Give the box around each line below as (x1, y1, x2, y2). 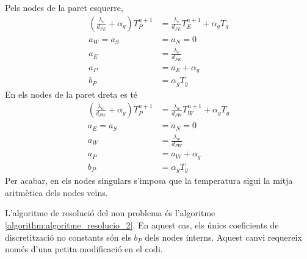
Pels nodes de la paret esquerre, (5, 1, 123, 13)
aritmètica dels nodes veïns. (5, 186, 108, 199)
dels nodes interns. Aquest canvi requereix (145, 230, 302, 243)
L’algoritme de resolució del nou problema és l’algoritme (5, 206, 215, 219)
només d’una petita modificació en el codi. (5, 243, 163, 255)
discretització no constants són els (5, 230, 131, 243)
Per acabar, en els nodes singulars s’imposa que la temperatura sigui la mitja (5, 174, 293, 187)
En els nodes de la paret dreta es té (5, 87, 138, 100)
